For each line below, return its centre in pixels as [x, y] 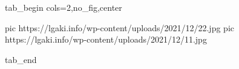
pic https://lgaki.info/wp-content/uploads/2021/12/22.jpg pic [119, 27]
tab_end [21, 59]
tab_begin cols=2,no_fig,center [64, 7]
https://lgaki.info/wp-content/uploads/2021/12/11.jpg [106, 39]
